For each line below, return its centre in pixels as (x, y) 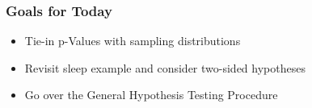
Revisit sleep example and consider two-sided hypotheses (165, 67)
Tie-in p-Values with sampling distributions (133, 41)
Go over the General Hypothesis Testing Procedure (151, 95)
